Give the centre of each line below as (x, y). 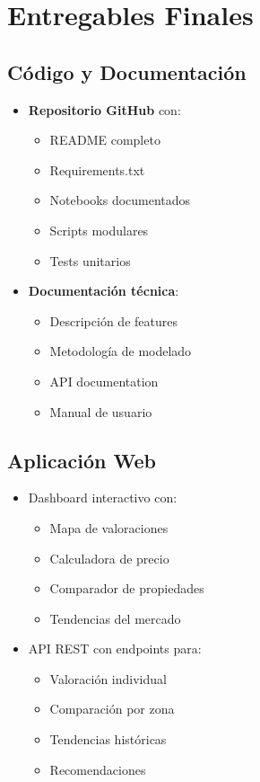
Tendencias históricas (108, 739)
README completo (105, 140)
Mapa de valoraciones (109, 527)
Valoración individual (108, 678)
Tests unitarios (90, 260)
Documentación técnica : (104, 291)
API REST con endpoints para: (115, 649)
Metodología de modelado (121, 351)
